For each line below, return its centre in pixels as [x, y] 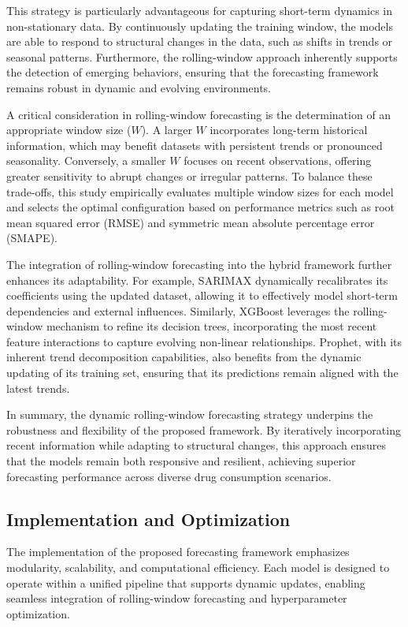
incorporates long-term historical [289, 130]
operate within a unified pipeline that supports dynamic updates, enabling [186, 582]
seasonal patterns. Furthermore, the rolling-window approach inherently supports [202, 56]
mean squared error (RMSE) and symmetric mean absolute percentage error [191, 222]
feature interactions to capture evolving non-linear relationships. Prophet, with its [204, 341]
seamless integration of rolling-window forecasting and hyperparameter [177, 598]
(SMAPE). [32, 238]
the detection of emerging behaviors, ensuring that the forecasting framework [193, 72]
